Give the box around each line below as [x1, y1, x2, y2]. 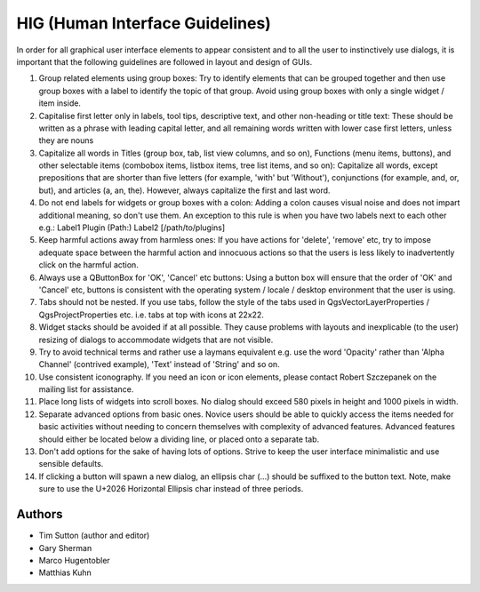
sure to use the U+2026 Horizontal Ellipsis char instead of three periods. [38, 484, 304, 494]
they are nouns [38, 135, 94, 146]
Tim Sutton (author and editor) [38, 530, 150, 541]
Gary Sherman [38, 542, 92, 553]
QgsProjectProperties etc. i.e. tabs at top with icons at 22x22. [38, 309, 264, 320]
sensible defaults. [38, 459, 104, 469]
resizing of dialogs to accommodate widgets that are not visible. [38, 334, 274, 345]
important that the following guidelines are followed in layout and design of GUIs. [16, 56, 313, 67]
